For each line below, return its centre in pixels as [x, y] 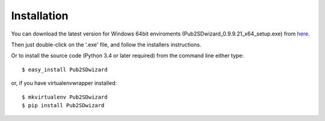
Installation [40, 16]
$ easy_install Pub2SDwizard [65, 70]
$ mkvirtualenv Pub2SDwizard [65, 97]
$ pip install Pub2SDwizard [63, 105]
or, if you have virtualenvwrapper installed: [64, 83]
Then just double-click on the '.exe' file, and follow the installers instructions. [106, 45]
